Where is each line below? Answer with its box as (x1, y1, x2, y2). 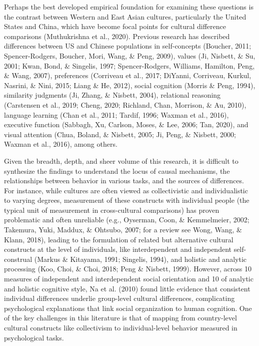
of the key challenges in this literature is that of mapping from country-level (4, 312, 237, 323)
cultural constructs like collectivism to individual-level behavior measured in (4, 322, 237, 332)
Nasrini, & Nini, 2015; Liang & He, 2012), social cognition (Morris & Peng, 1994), (4, 80, 255, 90)
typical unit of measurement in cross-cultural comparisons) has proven (4, 204, 219, 215)
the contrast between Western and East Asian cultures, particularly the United (4, 11, 246, 22)
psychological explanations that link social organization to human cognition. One (4, 302, 252, 313)
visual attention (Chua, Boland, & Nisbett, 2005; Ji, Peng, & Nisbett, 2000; (4, 129, 236, 139)
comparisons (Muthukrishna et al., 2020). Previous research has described (4, 31, 230, 41)
